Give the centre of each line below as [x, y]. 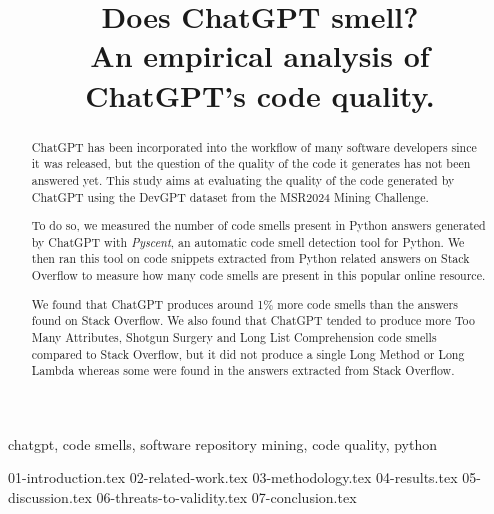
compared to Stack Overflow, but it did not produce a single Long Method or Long [248, 353]
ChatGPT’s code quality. [260, 94]
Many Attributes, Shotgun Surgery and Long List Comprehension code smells [234, 336]
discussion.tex [50, 497]
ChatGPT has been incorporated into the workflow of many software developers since [254, 146]
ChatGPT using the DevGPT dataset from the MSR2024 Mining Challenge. [230, 196]
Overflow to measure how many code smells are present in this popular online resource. [258, 275]
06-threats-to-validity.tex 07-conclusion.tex [226, 497]
